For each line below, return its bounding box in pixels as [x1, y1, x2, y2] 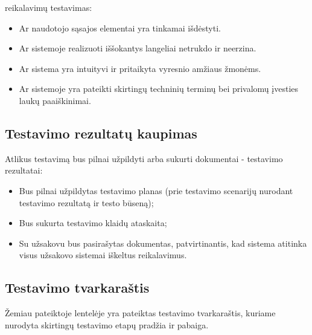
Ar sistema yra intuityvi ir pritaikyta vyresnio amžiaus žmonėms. [19, 62, 261, 74]
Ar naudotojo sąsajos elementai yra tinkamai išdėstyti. [19, 21, 221, 34]
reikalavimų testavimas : [5, 1, 92, 13]
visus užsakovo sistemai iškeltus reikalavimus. [19, 249, 187, 261]
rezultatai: [5, 164, 43, 177]
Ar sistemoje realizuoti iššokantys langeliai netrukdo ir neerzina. [19, 42, 256, 54]
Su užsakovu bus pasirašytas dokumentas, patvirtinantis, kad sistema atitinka [19, 236, 307, 249]
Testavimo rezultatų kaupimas [5, 123, 197, 142]
